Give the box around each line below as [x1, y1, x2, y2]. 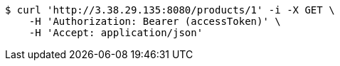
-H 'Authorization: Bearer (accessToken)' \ [28, 16, 281, 27]
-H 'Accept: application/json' [28, 27, 203, 38]
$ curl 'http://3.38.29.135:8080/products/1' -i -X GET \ [5, 4, 335, 16]
